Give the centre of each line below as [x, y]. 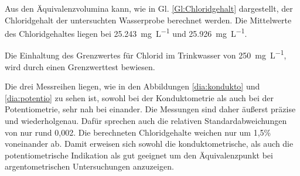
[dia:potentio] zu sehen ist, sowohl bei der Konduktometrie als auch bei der [139, 97]
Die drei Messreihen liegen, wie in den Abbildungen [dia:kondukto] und [132, 86]
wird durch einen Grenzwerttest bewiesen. [80, 66]
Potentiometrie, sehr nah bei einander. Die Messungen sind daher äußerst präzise [150, 109]
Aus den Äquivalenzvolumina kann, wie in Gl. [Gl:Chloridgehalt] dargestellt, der [149, 8]
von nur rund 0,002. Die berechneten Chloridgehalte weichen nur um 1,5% [138, 132]
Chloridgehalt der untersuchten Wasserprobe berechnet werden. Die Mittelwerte [148, 20]
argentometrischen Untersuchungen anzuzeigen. [89, 166]
